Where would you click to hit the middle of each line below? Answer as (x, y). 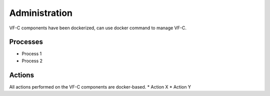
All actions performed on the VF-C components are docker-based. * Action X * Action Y (100, 87)
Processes (26, 42)
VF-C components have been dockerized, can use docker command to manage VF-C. (98, 28)
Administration (41, 13)
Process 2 (32, 61)
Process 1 (32, 54)
